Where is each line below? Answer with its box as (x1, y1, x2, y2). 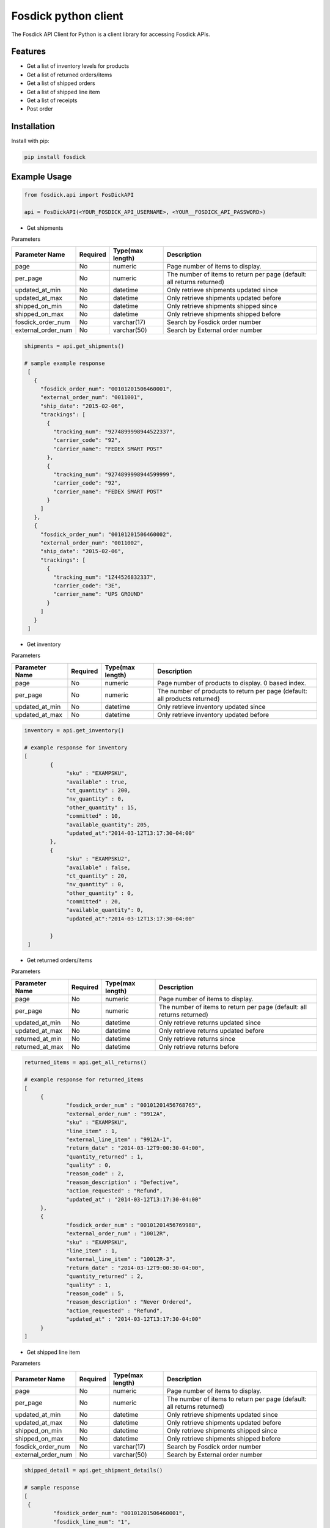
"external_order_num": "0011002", (40, 540, 144, 546)
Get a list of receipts (26, 97, 78, 104)
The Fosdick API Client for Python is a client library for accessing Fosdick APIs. (11, 31, 210, 38)
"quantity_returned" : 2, (66, 1273, 144, 1280)
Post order (26, 105, 53, 112)
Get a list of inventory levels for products (26, 62, 130, 70)
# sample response (24, 1484, 79, 1491)
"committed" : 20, (66, 898, 122, 905)
